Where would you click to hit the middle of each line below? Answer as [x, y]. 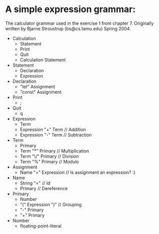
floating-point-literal [41, 226]
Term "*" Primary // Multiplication [54, 151]
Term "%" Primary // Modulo [49, 161]
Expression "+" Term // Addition [53, 129]
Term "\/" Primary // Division [49, 156]
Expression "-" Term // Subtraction [56, 135]
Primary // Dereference [44, 188]
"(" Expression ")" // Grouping [51, 204]
